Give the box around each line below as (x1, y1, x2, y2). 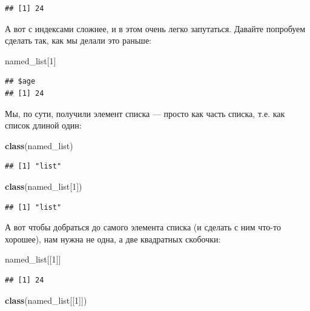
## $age (5, 77, 36, 86)
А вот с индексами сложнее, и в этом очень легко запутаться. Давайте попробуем (5, 22, 306, 35)
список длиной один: (5, 119, 82, 132)
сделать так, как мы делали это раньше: (5, 34, 151, 47)
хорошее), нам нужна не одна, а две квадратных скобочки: (5, 232, 221, 245)
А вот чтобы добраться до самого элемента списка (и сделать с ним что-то (5, 221, 281, 233)
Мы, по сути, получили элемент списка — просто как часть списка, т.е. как (5, 107, 285, 119)
